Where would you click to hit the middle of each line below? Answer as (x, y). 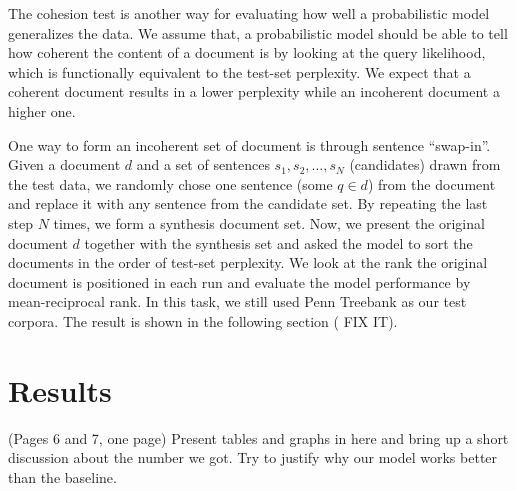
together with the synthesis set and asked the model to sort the (278, 242)
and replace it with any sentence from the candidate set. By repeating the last (248, 203)
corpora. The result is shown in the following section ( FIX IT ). (203, 320)
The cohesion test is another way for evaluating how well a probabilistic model (249, 13)
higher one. (42, 110)
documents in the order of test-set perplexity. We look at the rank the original (248, 262)
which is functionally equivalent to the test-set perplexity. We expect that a (239, 71)
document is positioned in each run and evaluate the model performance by (239, 281)
